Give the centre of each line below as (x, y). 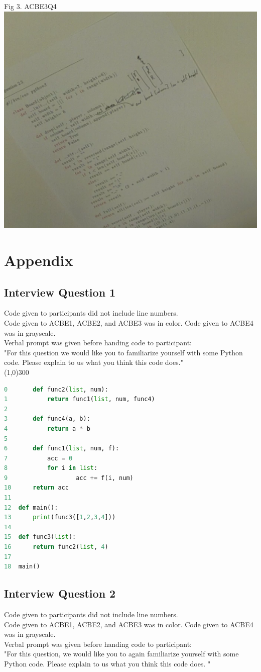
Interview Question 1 (60, 292)
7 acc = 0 (38, 458)
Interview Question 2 (60, 593)
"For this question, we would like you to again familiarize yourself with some (121, 654)
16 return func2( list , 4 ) (56, 547)
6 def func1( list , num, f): (62, 449)
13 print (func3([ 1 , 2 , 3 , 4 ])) (60, 517)
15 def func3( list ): (40, 537)
